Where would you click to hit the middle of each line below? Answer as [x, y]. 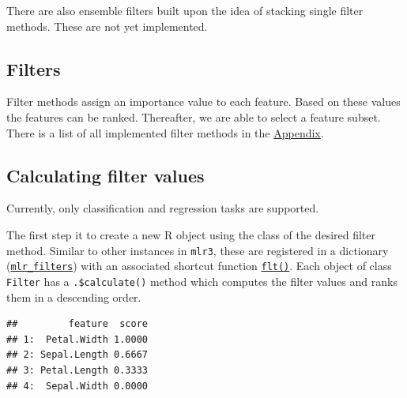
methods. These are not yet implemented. [107, 26]
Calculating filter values [106, 175]
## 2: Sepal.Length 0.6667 [77, 355]
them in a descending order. [74, 297]
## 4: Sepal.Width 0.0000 [77, 386]
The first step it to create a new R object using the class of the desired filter [191, 234]
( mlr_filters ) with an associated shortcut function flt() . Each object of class [199, 266]
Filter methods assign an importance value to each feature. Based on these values [203, 101]
